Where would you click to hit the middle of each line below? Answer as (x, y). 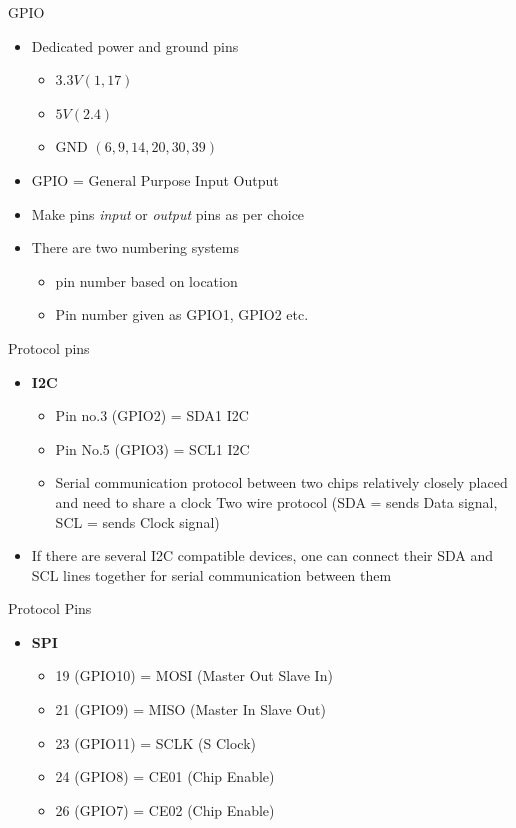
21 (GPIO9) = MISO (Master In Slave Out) (190, 709)
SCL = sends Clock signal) (137, 521)
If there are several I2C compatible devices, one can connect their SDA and (262, 555)
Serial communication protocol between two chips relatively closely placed (281, 482)
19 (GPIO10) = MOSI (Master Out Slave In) (194, 675)
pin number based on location (146, 280)
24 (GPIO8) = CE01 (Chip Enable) (165, 776)
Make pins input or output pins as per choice (168, 213)
